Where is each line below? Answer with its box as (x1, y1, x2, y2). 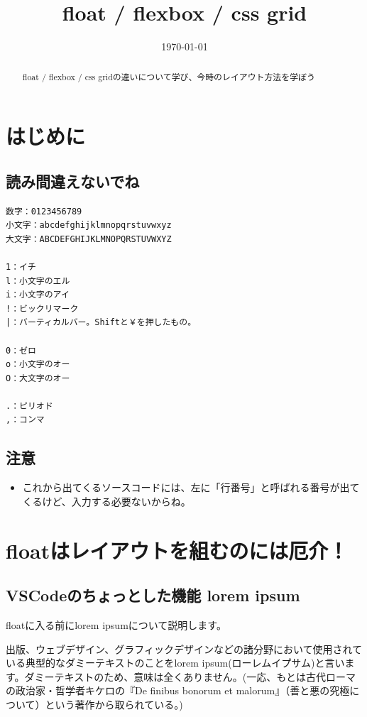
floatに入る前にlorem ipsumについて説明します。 (6, 618, 226, 633)
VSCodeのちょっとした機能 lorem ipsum (6, 584, 300, 606)
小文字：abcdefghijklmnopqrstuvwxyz (6, 220, 172, 231)
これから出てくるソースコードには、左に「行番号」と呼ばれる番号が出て (22, 480, 360, 495)
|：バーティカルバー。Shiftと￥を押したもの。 (6, 317, 197, 328)
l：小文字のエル (6, 275, 70, 286)
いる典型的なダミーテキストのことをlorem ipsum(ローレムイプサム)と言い (6, 655, 345, 670)
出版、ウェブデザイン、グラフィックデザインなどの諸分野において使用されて (6, 641, 363, 656)
